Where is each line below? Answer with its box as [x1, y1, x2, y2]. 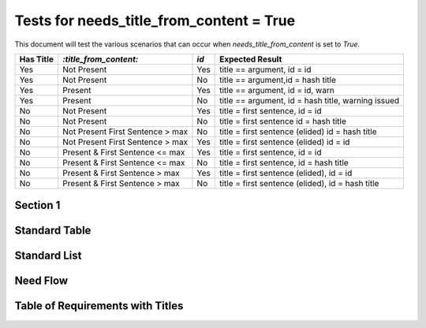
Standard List [14, 249, 82, 263]
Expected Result [219, 54, 282, 65]
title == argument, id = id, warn [219, 84, 334, 95]
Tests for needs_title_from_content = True [14, 12, 296, 29]
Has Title [19, 54, 54, 65]
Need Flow [14, 274, 69, 288]
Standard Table [14, 224, 92, 237]
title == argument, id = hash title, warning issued [219, 95, 400, 106]
